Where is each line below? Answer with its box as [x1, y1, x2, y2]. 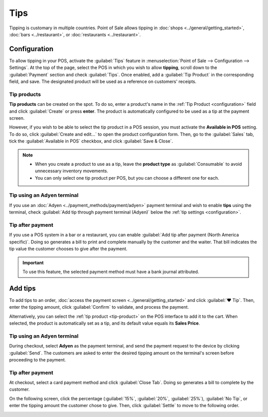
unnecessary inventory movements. [35, 168, 109, 174]
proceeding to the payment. [9, 356, 67, 362]
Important [22, 260, 44, 266]
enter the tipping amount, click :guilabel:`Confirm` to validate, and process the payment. [9, 304, 189, 310]
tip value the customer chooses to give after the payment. [9, 246, 128, 252]
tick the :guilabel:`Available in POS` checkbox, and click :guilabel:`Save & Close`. [9, 138, 173, 144]
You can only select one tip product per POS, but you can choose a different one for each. [35, 175, 219, 181]
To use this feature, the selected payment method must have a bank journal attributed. [22, 269, 200, 275]
